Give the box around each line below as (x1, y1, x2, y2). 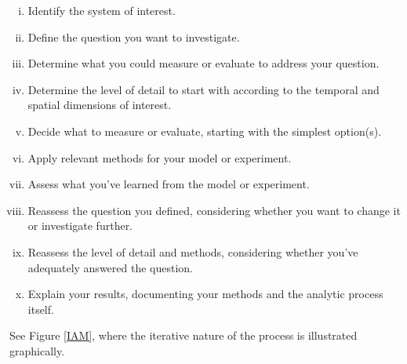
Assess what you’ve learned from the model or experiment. (27, 176, 310, 192)
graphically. (9, 342, 65, 359)
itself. (27, 300, 54, 317)
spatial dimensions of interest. (27, 96, 172, 113)
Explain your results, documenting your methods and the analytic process (27, 286, 383, 302)
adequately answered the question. (27, 259, 193, 275)
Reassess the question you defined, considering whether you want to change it (27, 202, 401, 218)
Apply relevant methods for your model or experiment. (27, 149, 292, 166)
